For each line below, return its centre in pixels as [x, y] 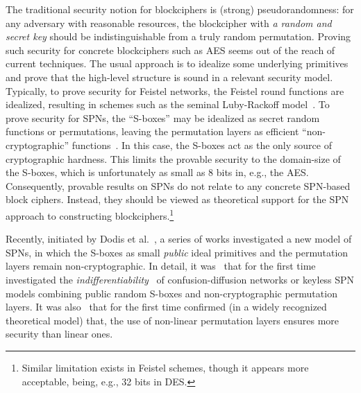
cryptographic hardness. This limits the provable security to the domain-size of [173, 158]
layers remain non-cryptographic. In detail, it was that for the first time [161, 266]
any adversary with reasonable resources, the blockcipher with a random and [169, 23]
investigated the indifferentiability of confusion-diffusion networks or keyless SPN [180, 279]
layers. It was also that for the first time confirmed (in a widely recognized [166, 307]
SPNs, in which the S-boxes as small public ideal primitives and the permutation [177, 252]
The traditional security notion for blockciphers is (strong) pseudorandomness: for [180, 9]
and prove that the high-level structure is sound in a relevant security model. [169, 77]
